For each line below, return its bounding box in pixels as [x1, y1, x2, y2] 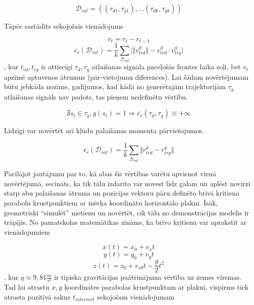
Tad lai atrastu [4, 282, 50, 292]
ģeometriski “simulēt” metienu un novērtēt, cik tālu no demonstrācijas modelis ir [4, 207, 249, 217]
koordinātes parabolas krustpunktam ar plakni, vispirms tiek [64, 282, 249, 292]
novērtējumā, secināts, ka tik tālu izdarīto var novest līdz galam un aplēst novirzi [4, 178, 251, 188]
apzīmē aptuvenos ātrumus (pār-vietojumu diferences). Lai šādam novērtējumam [4, 71, 249, 82]
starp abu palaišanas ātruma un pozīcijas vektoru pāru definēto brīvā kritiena [4, 188, 240, 198]
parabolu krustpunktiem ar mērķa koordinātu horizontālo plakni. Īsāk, [4, 197, 218, 207]
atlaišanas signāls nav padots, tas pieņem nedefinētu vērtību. [4, 91, 188, 102]
